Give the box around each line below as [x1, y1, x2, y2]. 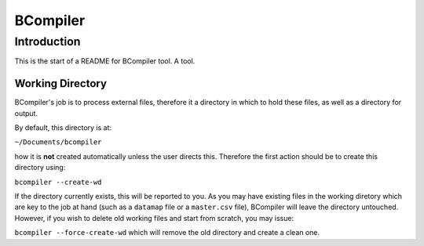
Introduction [14, 34, 81, 49]
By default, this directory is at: [14, 123, 112, 132]
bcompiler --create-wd [14, 177, 102, 186]
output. [14, 108, 38, 118]
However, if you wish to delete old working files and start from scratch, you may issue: [14, 213, 294, 222]
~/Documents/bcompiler [14, 138, 102, 147]
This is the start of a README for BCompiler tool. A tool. [14, 56, 196, 66]
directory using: [14, 163, 66, 172]
